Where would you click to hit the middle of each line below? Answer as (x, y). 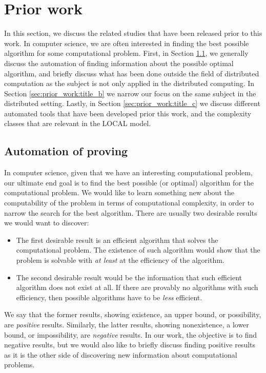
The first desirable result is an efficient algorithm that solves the (117, 240)
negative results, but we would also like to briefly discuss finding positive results (130, 345)
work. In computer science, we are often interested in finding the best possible (127, 43)
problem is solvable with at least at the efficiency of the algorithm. (120, 260)
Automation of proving (66, 151)
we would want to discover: (47, 223)
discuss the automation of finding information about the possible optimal (119, 63)
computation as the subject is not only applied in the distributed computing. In (129, 83)
